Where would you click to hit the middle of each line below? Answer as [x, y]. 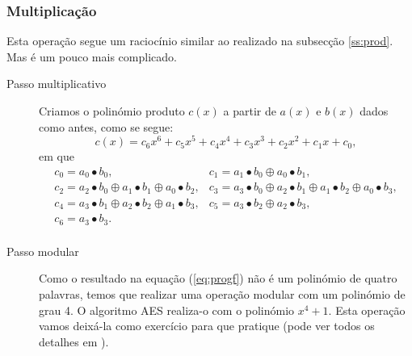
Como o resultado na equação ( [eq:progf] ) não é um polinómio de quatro [218, 278]
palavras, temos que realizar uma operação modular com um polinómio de [222, 294]
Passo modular [43, 251]
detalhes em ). [74, 341]
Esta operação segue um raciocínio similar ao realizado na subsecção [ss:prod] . [200, 41]
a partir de [250, 111]
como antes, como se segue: [106, 126]
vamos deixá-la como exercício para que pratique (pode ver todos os [207, 326]
